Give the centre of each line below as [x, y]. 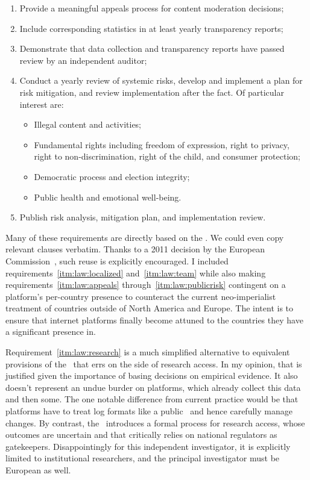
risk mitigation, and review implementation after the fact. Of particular [152, 92]
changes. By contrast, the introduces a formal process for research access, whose [155, 422]
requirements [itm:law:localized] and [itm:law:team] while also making [136, 273]
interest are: [42, 104]
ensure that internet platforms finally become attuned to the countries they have [154, 319]
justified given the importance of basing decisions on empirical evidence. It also [152, 376]
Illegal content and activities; [88, 124]
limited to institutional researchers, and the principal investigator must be [143, 458]
